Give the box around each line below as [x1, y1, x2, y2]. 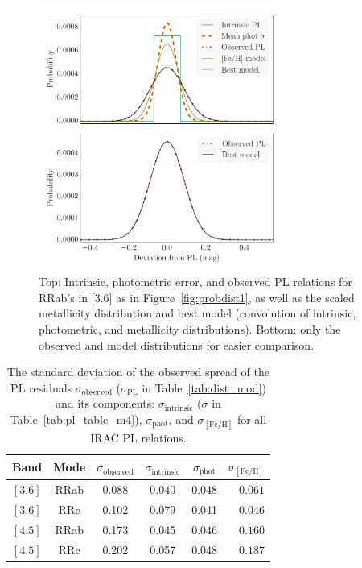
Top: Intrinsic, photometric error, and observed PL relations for [39, 273, 352, 290]
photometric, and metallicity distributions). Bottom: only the [39, 320, 341, 337]
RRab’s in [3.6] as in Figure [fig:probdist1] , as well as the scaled [39, 288, 355, 305]
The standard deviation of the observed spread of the [7, 363, 269, 380]
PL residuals [10, 379, 72, 396]
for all [237, 410, 267, 427]
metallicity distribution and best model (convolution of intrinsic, [39, 305, 356, 321]
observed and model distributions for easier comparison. [39, 336, 315, 353]
